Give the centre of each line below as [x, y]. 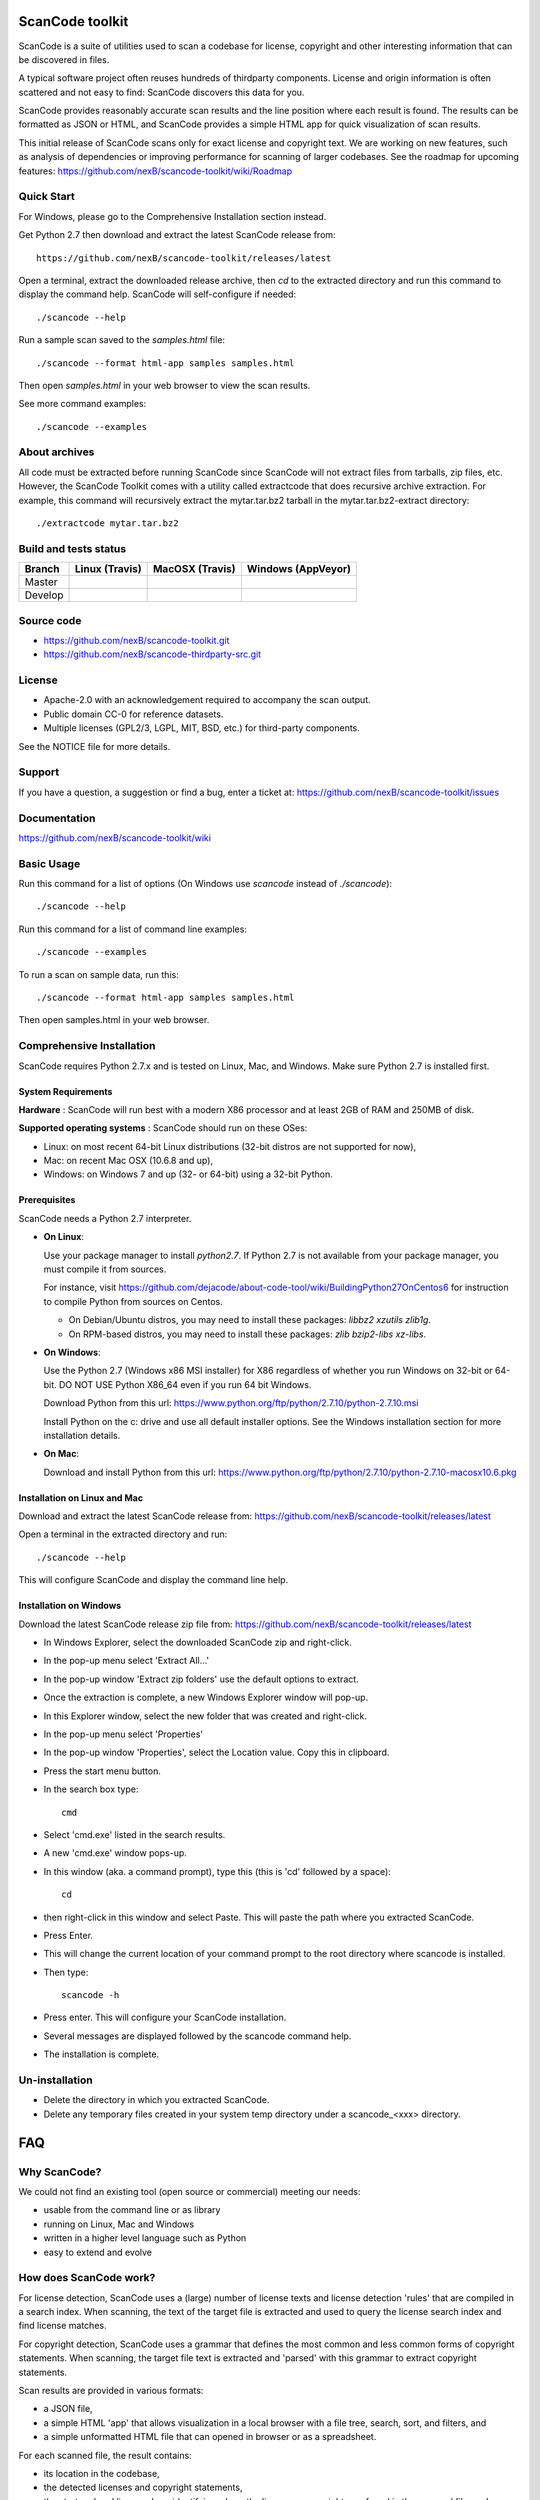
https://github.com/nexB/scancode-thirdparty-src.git [152, 654]
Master [41, 582]
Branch [42, 569]
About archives [56, 452]
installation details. [82, 1435]
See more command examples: [82, 404]
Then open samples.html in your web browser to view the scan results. [164, 385]
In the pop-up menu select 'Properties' [123, 1734]
